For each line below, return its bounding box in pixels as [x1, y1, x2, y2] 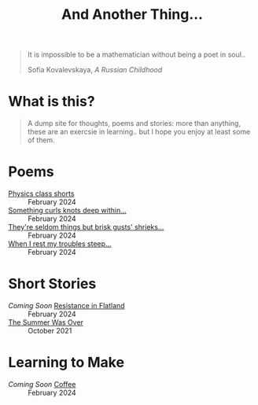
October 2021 [28, 326, 72, 335]
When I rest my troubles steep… [8, 239, 112, 249]
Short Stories [8, 275, 97, 293]
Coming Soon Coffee [8, 379, 76, 388]
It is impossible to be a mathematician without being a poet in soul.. [27, 50, 246, 60]
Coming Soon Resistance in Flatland [8, 301, 125, 310]
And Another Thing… [61, 6, 203, 24]
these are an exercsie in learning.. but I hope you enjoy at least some [27, 127, 251, 137]
